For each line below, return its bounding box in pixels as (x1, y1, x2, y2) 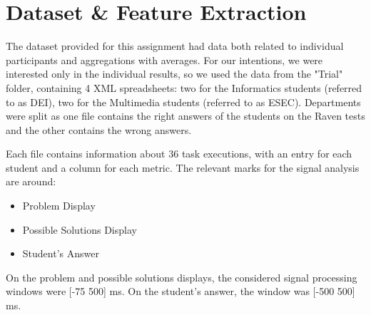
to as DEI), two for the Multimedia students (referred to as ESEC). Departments (6, 94, 361, 109)
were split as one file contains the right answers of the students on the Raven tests (6, 108, 365, 123)
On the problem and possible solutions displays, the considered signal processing (6, 269, 357, 284)
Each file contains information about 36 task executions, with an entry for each (6, 146, 352, 161)
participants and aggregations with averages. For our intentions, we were (6, 52, 323, 67)
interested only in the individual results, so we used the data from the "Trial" (6, 66, 343, 81)
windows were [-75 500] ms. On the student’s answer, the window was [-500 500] (6, 284, 355, 299)
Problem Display (22, 198, 96, 213)
